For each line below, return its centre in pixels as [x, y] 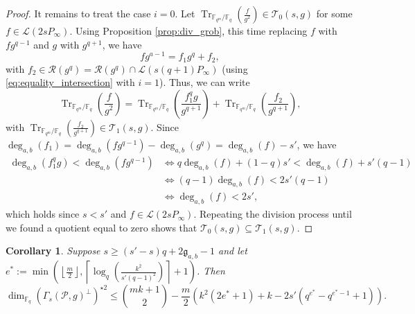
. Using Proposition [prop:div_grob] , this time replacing [188, 30]
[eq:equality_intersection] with [70, 82]
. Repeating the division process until [273, 214]
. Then [211, 271]
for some [334, 13]
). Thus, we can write [204, 82]
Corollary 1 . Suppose [53, 251]
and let [233, 251]
